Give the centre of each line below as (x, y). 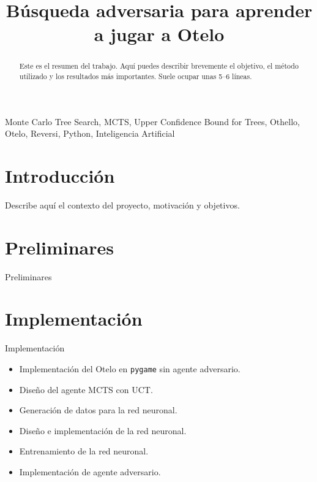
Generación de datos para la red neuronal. (98, 410)
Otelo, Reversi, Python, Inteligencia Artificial (90, 133)
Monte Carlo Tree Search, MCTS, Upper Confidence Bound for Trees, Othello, (152, 121)
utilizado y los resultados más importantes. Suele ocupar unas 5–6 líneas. (136, 76)
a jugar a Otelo (159, 34)
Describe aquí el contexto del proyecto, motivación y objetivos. (122, 205)
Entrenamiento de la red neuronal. (84, 451)
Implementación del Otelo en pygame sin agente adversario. (130, 369)
